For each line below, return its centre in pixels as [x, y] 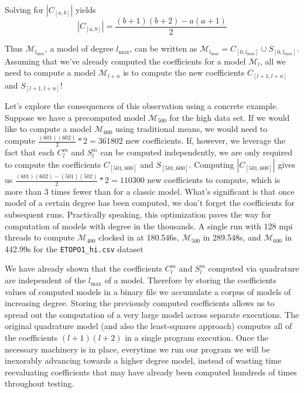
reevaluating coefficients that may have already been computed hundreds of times [151, 372]
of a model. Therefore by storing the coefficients [190, 280]
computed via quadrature [254, 268]
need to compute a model [50, 72]
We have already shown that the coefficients [83, 268]
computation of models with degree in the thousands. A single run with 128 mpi [149, 226]
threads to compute [40, 237]
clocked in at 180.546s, [139, 237]
